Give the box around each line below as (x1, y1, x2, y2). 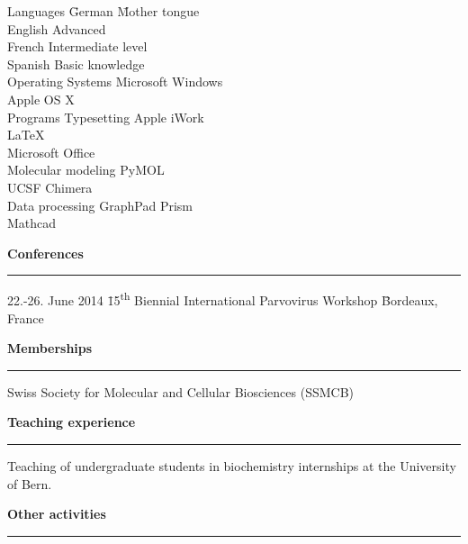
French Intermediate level (7, 37, 148, 56)
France (7, 308, 44, 327)
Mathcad (7, 213, 57, 232)
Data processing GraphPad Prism (7, 195, 193, 214)
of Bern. (7, 474, 52, 493)
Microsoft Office (7, 142, 95, 161)
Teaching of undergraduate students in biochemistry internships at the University (7, 456, 456, 475)
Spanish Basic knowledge (7, 54, 145, 73)
